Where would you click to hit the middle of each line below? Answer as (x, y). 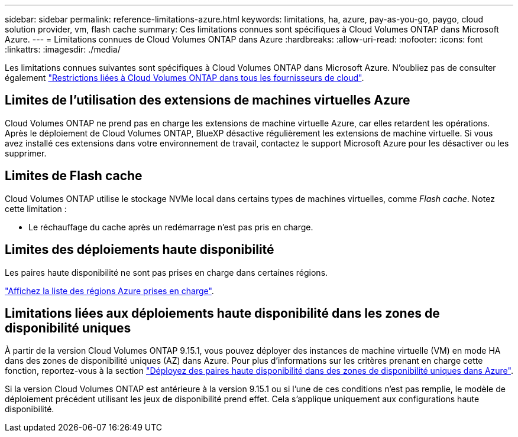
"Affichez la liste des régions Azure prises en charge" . (109, 291)
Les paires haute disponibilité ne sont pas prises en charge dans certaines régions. (166, 272)
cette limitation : (36, 208)
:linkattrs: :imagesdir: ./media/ (63, 49)
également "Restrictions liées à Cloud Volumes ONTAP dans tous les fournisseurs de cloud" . (184, 78)
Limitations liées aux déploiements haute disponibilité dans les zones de (222, 313)
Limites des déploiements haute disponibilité (140, 250)
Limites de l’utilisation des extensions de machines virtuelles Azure (208, 100)
